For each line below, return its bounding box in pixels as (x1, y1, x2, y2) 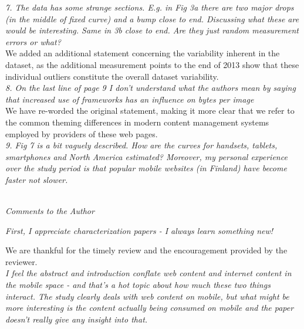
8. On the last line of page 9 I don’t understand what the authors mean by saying (5, 82, 296, 94)
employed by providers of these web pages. (5, 127, 158, 140)
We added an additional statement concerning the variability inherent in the (5, 47, 280, 59)
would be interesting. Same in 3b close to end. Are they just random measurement (5, 24, 299, 36)
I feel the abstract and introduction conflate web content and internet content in (5, 267, 292, 279)
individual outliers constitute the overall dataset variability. (5, 70, 219, 82)
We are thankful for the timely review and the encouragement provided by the (5, 244, 288, 256)
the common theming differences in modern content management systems (5, 116, 269, 128)
